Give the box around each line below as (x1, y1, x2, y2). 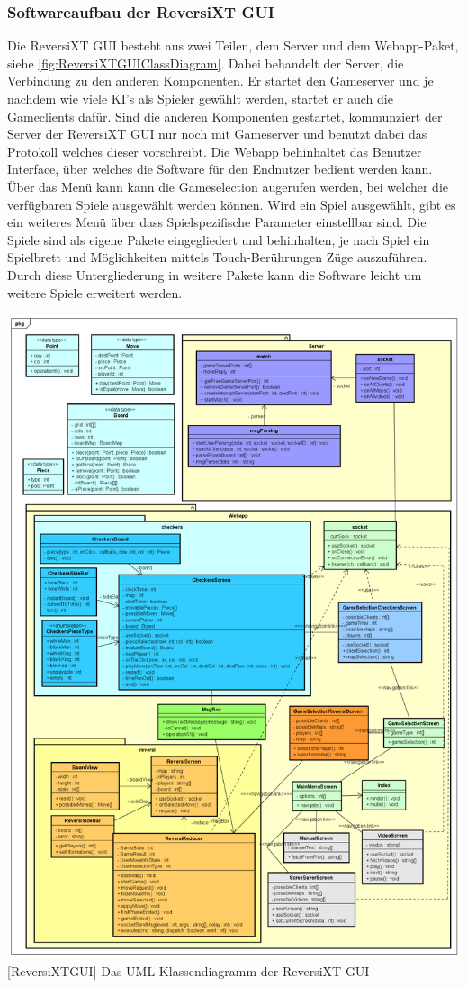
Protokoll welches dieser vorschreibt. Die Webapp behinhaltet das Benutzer (7, 141, 422, 160)
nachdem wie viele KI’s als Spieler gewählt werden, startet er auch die (7, 89, 393, 107)
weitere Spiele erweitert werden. (7, 283, 183, 302)
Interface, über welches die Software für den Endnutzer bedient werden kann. (7, 159, 433, 178)
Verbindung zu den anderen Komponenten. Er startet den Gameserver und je (7, 71, 434, 90)
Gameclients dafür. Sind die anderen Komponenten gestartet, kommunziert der (7, 106, 443, 125)
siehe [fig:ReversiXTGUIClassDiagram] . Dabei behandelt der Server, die (7, 53, 404, 72)
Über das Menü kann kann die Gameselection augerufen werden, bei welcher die (7, 177, 449, 195)
